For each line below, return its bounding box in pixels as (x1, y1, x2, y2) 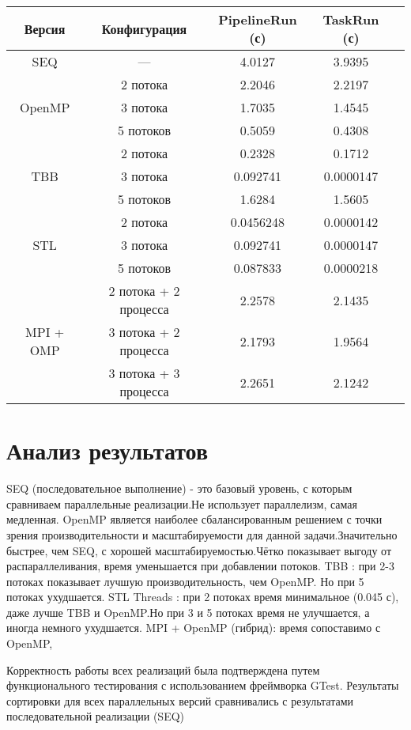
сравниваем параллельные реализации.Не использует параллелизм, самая (6, 495, 357, 512)
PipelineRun (218, 10, 297, 28)
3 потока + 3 (108, 364, 180, 382)
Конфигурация (101, 19, 187, 38)
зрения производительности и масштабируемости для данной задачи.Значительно (6, 526, 398, 543)
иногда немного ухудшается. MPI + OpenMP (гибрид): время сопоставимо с (6, 619, 381, 636)
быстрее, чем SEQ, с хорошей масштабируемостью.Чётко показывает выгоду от (6, 542, 392, 558)
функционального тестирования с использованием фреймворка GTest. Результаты (6, 677, 399, 694)
